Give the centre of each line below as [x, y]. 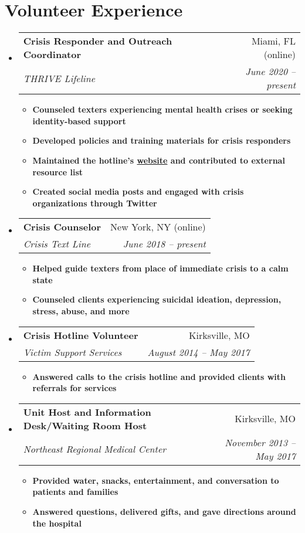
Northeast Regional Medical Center [94, 449]
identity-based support [79, 120]
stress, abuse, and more [81, 311]
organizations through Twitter [95, 203]
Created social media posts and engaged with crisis [138, 191]
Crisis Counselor [62, 227]
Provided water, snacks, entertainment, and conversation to [156, 480]
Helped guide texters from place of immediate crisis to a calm [160, 268]
